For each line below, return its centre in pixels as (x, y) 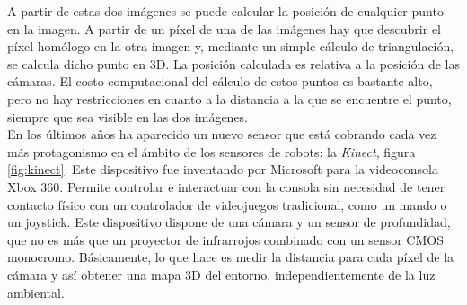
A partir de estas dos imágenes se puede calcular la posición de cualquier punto (225, 11)
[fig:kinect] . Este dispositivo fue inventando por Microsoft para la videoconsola (223, 169)
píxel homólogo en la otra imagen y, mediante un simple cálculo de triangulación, (231, 46)
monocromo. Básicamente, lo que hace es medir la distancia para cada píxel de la (231, 257)
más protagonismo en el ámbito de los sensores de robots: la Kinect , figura (211, 151)
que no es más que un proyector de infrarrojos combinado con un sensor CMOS (225, 239)
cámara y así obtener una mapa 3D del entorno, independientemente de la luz (221, 274)
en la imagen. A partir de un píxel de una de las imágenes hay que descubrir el (224, 28)
